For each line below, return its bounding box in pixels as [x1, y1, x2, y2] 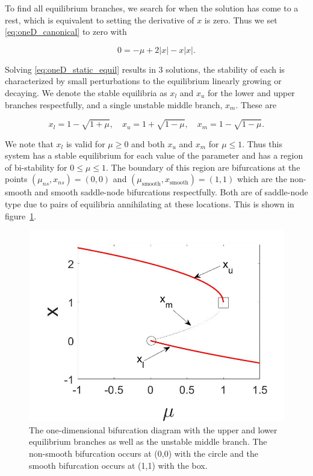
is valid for [66, 137, 105, 150]
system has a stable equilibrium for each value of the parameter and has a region [5, 149, 303, 162]
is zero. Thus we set [204, 13, 277, 26]
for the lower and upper [208, 86, 295, 99]
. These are [235, 98, 277, 111]
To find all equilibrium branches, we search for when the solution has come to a [5, 2, 299, 14]
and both [131, 137, 165, 150]
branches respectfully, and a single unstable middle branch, [5, 98, 223, 111]
